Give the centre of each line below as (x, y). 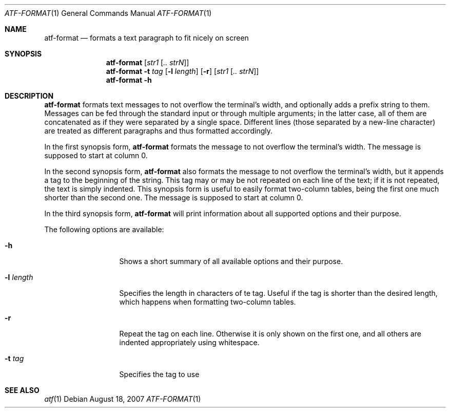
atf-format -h (129, 80)
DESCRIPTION (29, 96)
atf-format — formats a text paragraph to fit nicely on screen (146, 38)
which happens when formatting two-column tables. (208, 302)
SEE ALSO (22, 390)
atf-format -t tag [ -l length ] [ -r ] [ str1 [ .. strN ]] (182, 71)
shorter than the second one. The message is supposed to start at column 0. (174, 198)
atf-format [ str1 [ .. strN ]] (148, 62)
